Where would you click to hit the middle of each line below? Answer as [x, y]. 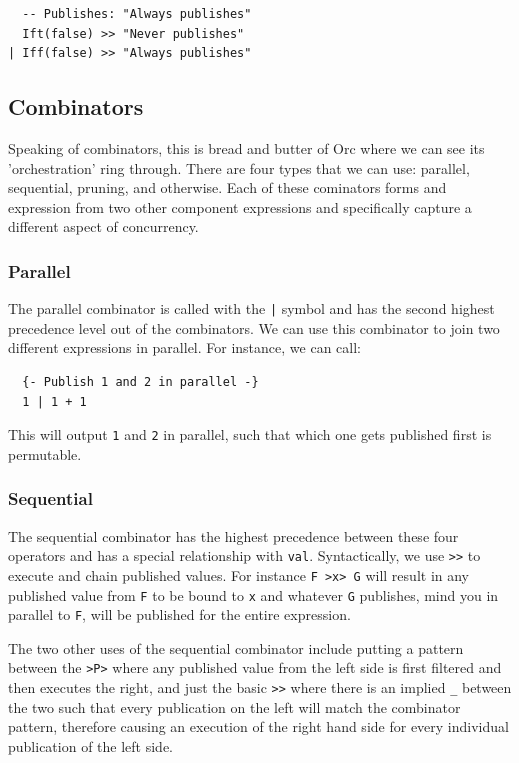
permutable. [45, 453]
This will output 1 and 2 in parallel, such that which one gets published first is [250, 434]
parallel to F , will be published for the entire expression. [179, 614]
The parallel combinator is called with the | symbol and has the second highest [251, 308]
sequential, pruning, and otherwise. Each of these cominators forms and [227, 187]
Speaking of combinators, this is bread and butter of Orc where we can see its [246, 147]
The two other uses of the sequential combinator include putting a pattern [236, 647]
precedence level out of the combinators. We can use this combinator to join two [254, 327]
